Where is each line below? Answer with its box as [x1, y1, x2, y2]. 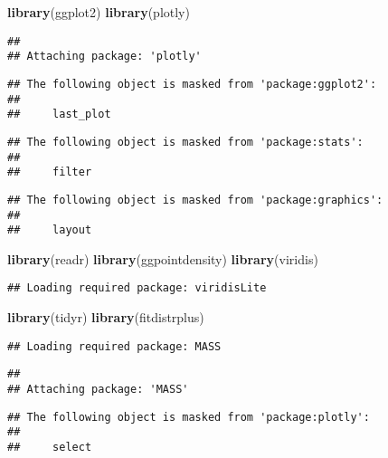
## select [7, 440, 92, 453]
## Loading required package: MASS [7, 339, 222, 353]
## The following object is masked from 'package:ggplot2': [7, 77, 377, 91]
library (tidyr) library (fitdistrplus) [7, 308, 204, 327]
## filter [7, 166, 92, 179]
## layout [7, 224, 92, 237]
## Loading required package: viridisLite [7, 281, 267, 295]
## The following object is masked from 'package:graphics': [7, 193, 383, 206]
